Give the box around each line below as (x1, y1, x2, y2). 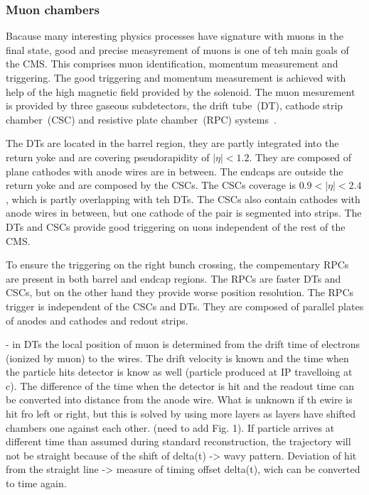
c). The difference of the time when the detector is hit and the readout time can (6, 378, 355, 393)
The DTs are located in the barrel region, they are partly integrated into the (6, 136, 339, 151)
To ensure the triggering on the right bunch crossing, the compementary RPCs (6, 257, 349, 272)
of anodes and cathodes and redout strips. (6, 312, 188, 327)
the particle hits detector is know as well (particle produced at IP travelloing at (6, 364, 353, 379)
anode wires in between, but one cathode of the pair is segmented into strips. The (6, 205, 362, 220)
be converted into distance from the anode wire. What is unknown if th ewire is (6, 392, 353, 407)
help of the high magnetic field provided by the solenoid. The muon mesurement (6, 84, 355, 99)
